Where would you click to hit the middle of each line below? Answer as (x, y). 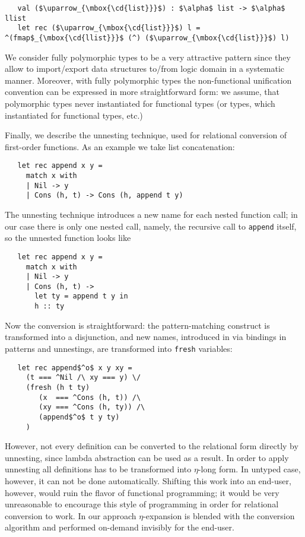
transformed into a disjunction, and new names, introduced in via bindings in (146, 337)
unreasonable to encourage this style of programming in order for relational (142, 504)
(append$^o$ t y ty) (79, 417)
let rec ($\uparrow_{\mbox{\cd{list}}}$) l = (109, 28)
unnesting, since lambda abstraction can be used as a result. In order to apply (147, 457)
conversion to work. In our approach (71, 515)
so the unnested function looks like (68, 238)
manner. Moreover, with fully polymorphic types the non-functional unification (148, 80)
